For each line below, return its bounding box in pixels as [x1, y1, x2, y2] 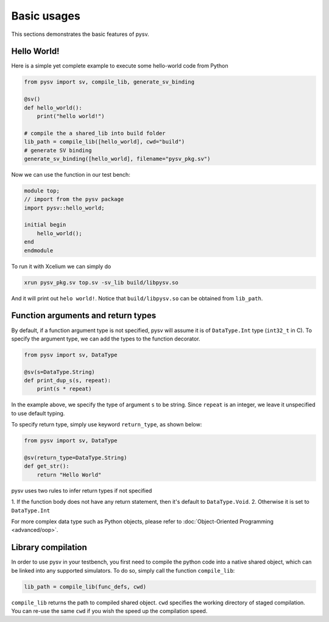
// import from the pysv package [24, 196, 124, 203]
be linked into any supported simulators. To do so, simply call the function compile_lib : [11, 567, 235, 574]
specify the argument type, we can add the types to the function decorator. [11, 335, 200, 342]
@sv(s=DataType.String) [24, 369, 96, 375]
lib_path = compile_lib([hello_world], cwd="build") [24, 138, 185, 146]
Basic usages [11, 9, 80, 23]
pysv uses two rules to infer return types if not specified [11, 487, 152, 494]
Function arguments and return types [11, 311, 157, 321]
